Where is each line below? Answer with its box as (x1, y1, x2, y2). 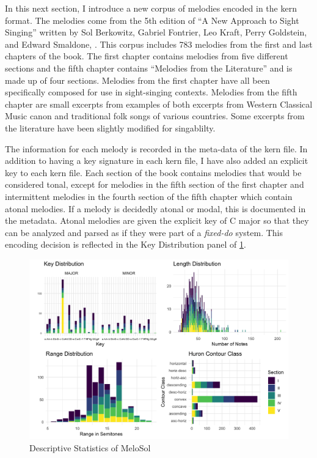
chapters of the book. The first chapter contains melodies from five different (5, 50, 288, 62)
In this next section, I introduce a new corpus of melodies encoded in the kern (5, 2, 297, 14)
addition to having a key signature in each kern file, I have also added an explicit (5, 154, 308, 167)
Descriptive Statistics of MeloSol (29, 441, 151, 454)
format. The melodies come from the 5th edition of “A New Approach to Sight (5, 13, 299, 26)
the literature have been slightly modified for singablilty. (5, 121, 216, 134)
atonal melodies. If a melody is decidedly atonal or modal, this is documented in (5, 202, 306, 215)
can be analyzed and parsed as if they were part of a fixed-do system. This (5, 226, 283, 238)
